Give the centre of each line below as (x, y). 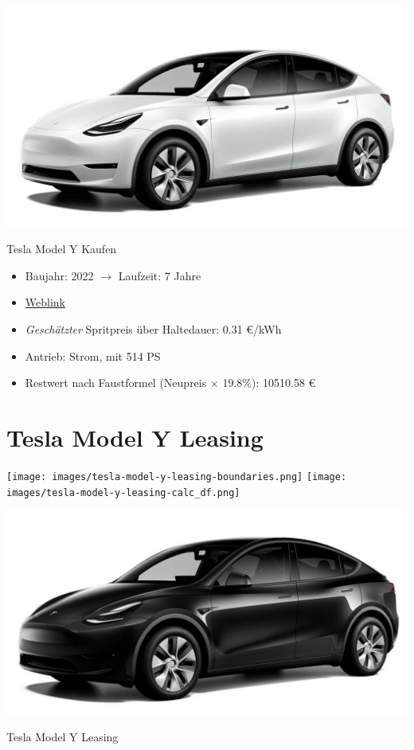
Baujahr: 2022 (59, 275)
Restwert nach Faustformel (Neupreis (116, 383)
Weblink (45, 302)
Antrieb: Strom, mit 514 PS (93, 355)
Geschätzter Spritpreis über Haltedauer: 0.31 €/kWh (153, 328)
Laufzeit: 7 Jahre (160, 275)
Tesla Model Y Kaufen (62, 249)
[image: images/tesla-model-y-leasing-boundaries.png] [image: (177, 477)
